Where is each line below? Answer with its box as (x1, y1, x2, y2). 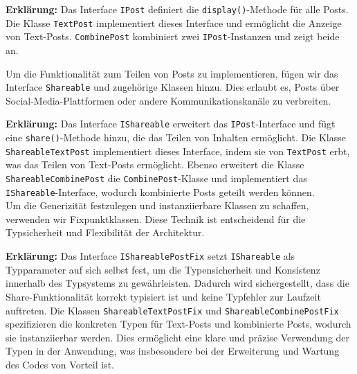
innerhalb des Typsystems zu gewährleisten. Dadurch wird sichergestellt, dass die (6, 276, 349, 290)
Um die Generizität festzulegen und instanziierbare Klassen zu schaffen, (6, 198, 309, 213)
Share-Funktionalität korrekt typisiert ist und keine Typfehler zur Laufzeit (6, 289, 321, 303)
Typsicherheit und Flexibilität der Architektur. (6, 225, 205, 240)
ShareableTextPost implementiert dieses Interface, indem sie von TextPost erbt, (6, 143, 350, 158)
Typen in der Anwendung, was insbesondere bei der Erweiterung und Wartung (6, 344, 340, 358)
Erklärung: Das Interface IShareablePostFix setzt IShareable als (6, 249, 295, 263)
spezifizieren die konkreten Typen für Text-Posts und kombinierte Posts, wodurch (6, 317, 351, 331)
